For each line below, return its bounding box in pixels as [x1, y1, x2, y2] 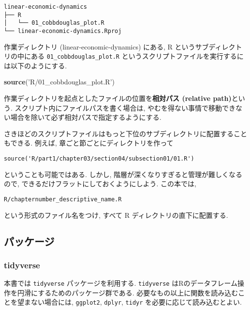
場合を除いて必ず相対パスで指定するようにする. [10, 112, 162, 122]
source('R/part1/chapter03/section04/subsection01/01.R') [4, 155, 194, 163]
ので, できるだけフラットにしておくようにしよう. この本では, [4, 179, 196, 189]
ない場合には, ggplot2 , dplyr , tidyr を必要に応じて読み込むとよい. [30, 297, 242, 307]
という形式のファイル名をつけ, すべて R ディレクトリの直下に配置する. [4, 210, 228, 220]
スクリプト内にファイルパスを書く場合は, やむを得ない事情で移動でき [15, 102, 236, 113]
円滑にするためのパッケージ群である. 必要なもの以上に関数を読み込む [17, 287, 238, 297]
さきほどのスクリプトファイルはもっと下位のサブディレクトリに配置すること [4, 128, 248, 138]
